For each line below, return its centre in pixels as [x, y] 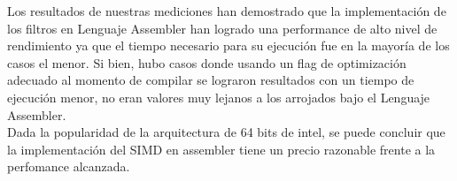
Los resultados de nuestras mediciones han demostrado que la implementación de [227, 11]
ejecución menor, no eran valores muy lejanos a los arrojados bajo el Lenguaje [219, 97]
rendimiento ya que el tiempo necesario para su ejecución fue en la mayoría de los [228, 45]
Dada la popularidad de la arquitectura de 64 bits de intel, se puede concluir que [226, 132]
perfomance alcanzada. [69, 166]
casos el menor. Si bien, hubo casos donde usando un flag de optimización [207, 62]
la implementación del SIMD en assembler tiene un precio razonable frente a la [221, 149]
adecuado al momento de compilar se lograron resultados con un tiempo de [211, 80]
